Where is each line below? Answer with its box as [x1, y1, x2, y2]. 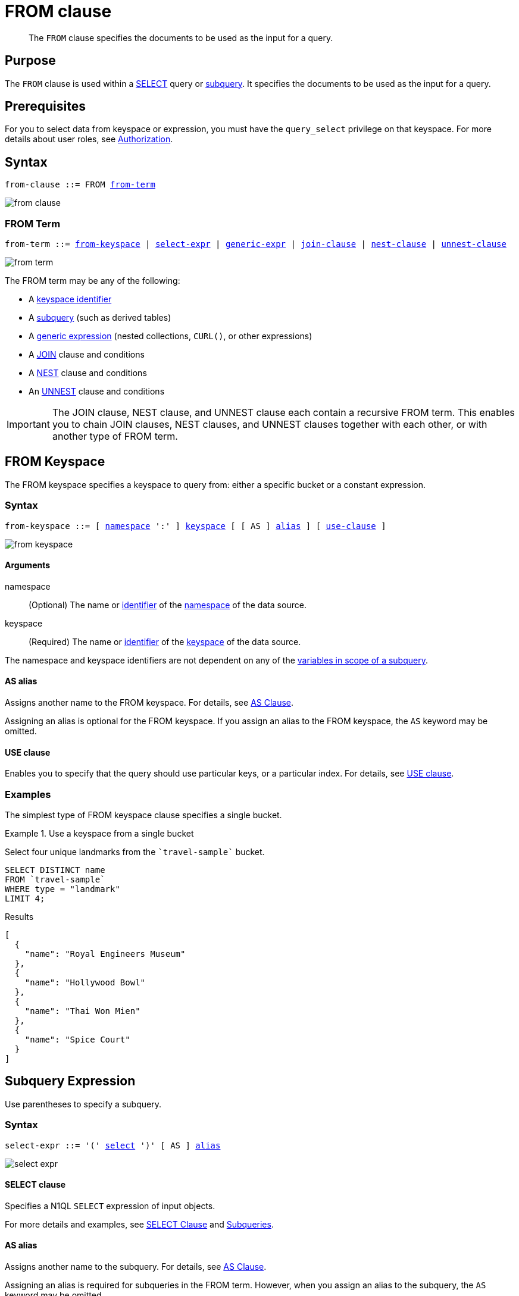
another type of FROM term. [52, 430, 178, 443]
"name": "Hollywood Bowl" [24, 978, 146, 988]
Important [7, 418, 50, 431]
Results [5, 912, 34, 922]
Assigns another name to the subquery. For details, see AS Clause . [5, 1261, 267, 1272]
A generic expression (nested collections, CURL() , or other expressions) [29, 331, 312, 342]
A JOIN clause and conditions [29, 349, 145, 360]
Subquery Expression [5, 1073, 136, 1089]
